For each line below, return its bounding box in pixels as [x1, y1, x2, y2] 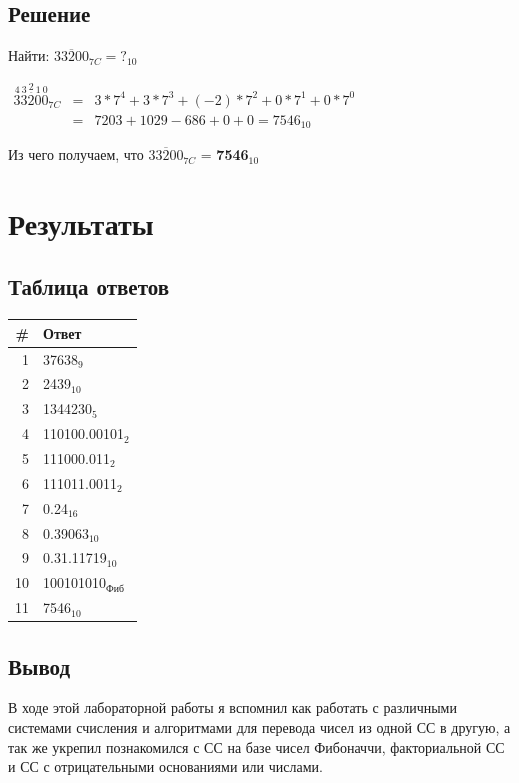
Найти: [8, 45, 50, 66]
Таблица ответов [8, 271, 170, 302]
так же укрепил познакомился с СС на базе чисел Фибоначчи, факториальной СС [8, 736, 505, 757]
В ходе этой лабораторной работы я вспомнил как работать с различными [8, 697, 457, 718]
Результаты [8, 202, 154, 243]
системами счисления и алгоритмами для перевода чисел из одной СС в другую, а [8, 716, 511, 737]
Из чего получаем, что [8, 144, 144, 165]
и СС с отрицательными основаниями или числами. [8, 756, 323, 777]
